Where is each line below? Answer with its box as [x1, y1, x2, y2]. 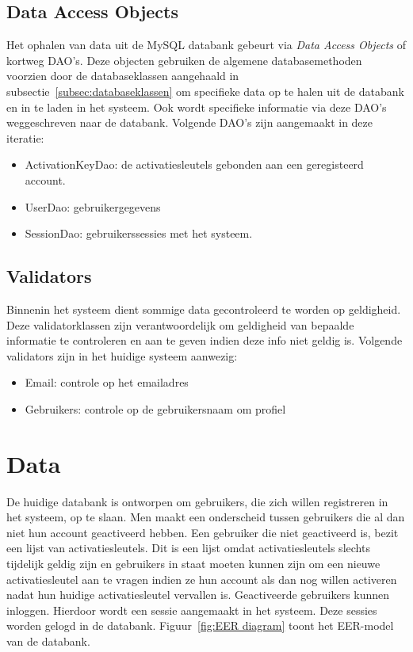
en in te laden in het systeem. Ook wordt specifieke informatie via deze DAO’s [6, 98, 387, 115]
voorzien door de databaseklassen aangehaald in [6, 67, 239, 84]
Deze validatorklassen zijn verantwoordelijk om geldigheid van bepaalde [6, 316, 354, 333]
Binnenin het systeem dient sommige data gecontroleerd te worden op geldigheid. [6, 300, 401, 317]
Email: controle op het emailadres [25, 374, 189, 391]
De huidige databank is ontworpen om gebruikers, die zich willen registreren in [6, 493, 388, 509]
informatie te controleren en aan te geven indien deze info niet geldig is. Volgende [6, 332, 403, 349]
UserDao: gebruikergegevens [25, 198, 161, 215]
